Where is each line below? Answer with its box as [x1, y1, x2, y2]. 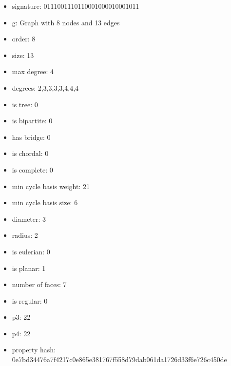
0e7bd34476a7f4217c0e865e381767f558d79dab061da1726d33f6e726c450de [12, 354, 227, 365]
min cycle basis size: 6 [12, 197, 78, 208]
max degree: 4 [12, 66, 54, 77]
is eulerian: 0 [12, 246, 50, 256]
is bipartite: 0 [12, 116, 53, 126]
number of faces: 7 [12, 279, 67, 289]
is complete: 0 [12, 164, 53, 174]
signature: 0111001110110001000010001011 [12, 1, 139, 11]
